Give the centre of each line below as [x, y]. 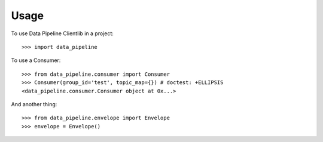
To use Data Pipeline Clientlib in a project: [62, 33]
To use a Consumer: [36, 60]
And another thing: [34, 104]
